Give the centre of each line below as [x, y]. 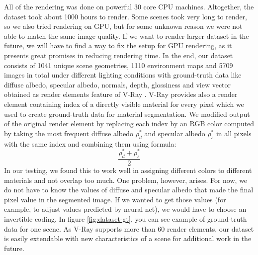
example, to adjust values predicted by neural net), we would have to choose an [125, 209]
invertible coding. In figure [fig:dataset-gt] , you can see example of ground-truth [126, 218]
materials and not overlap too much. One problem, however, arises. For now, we [126, 180]
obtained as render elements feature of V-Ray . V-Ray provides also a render [121, 94]
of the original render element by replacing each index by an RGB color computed [129, 124]
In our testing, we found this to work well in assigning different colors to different [128, 170]
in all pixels [234, 133]
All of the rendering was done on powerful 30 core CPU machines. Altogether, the [129, 6]
